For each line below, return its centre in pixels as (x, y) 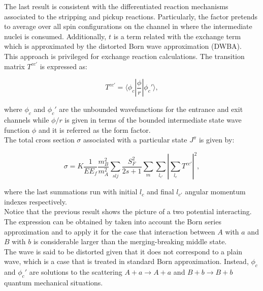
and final (160, 192)
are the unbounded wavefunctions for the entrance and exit (151, 109)
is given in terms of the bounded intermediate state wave (153, 119)
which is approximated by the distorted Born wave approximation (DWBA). (123, 46)
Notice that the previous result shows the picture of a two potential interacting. (128, 211)
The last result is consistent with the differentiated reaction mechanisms (116, 6)
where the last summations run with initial (71, 192)
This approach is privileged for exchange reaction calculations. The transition (124, 56)
